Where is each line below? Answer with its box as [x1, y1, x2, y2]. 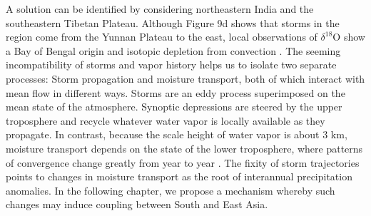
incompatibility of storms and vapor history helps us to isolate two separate [6, 57, 337, 72]
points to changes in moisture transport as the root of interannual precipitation [6, 169, 352, 184]
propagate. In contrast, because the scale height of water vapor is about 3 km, [6, 127, 347, 142]
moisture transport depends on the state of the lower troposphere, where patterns [6, 140, 363, 155]
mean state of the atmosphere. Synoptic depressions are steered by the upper [6, 99, 342, 114]
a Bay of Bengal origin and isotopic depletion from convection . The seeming [6, 43, 341, 58]
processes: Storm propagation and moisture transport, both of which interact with [6, 71, 365, 86]
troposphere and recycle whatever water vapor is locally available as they [6, 113, 325, 128]
